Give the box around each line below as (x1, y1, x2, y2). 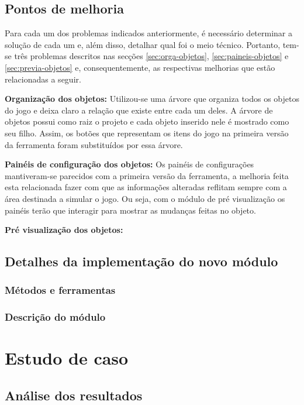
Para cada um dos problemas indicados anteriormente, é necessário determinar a (5, 27, 292, 39)
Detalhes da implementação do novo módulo (5, 252, 278, 270)
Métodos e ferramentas (5, 283, 116, 297)
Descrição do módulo (5, 310, 106, 324)
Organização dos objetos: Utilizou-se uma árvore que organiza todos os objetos (5, 92, 299, 105)
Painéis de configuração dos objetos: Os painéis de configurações (5, 158, 254, 170)
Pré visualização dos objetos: (5, 224, 123, 236)
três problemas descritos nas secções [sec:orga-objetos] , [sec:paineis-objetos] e (14, 50, 289, 62)
